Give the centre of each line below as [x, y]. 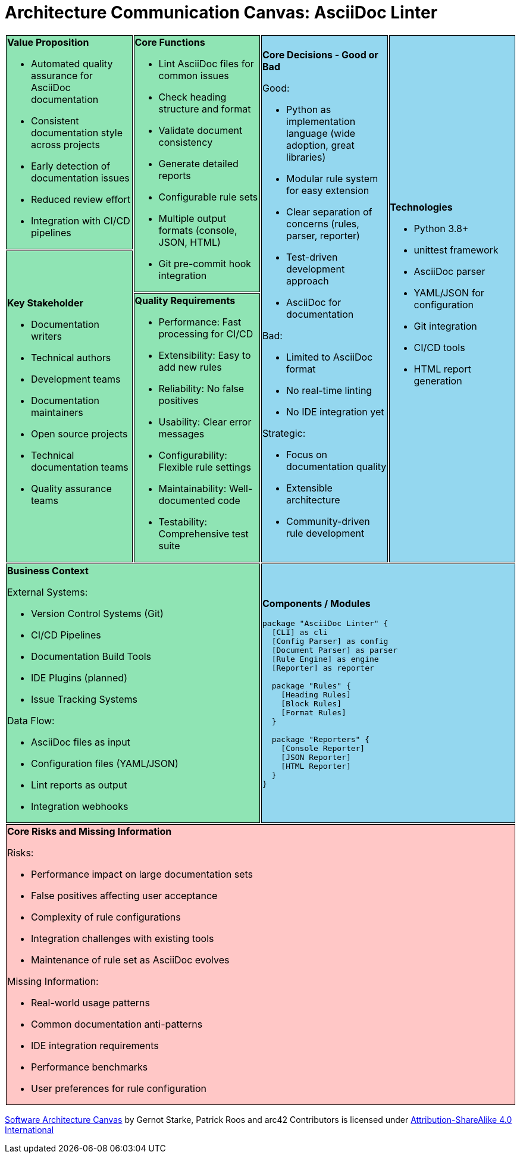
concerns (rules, [323, 223]
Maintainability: [192, 488]
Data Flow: [31, 720]
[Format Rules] [314, 713]
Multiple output [192, 218]
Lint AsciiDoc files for [206, 63]
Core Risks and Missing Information [90, 831]
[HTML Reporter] [316, 766]
